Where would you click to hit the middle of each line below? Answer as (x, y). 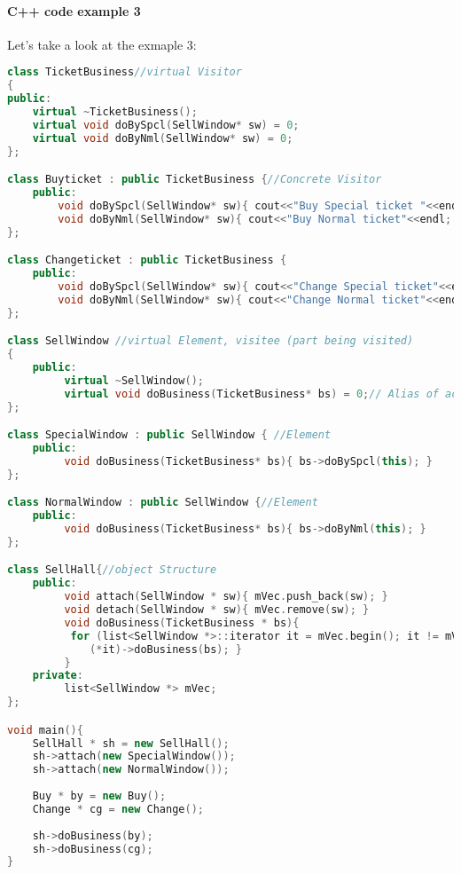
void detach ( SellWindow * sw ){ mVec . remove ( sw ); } (217, 610)
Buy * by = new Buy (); (99, 796)
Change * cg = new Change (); (118, 809)
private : (58, 676)
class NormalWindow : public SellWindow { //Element (163, 503)
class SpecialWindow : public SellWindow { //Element (169, 435)
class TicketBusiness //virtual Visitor (125, 72)
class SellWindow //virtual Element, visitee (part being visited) (211, 341)
